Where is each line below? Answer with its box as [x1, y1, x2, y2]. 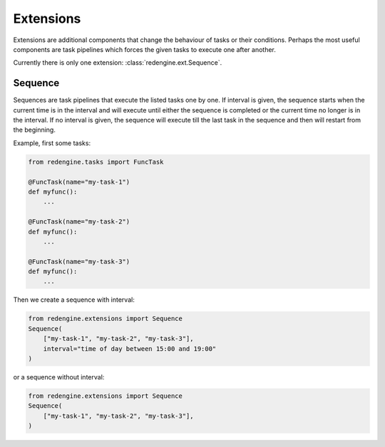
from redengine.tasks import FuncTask [28, 157, 164, 166]
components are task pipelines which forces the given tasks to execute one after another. [13, 45, 276, 53]
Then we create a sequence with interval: [13, 295, 135, 304]
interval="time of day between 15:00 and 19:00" [43, 345, 217, 352]
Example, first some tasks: [13, 139, 91, 147]
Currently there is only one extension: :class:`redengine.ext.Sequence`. [13, 58, 222, 67]
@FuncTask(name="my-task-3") [28, 257, 130, 265]
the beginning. [13, 125, 56, 135]
